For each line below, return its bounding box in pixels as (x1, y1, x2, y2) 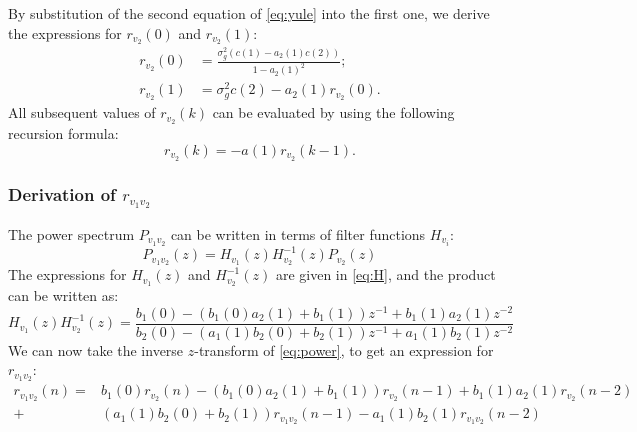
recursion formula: (8, 123, 119, 144)
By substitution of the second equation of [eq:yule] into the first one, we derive (8, 3, 490, 23)
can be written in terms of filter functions (170, 223, 426, 244)
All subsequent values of (8, 102, 156, 123)
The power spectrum (8, 223, 135, 244)
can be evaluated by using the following (212, 102, 455, 123)
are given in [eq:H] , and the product (275, 264, 496, 285)
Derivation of (8, 182, 116, 207)
